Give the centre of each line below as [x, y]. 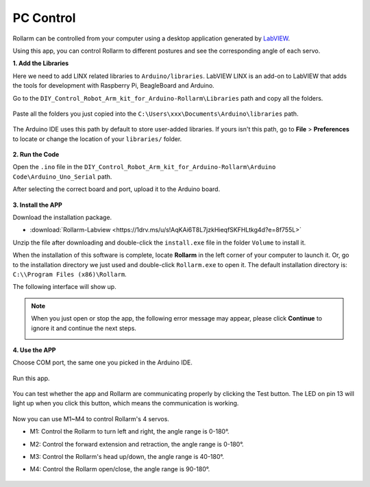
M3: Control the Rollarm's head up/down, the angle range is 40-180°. [127, 457]
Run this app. [32, 378]
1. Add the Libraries [41, 63]
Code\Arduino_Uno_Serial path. [62, 176]
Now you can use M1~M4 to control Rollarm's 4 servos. [91, 419]
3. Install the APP [38, 205]
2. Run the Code [36, 155]
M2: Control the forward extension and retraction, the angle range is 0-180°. [137, 444]
